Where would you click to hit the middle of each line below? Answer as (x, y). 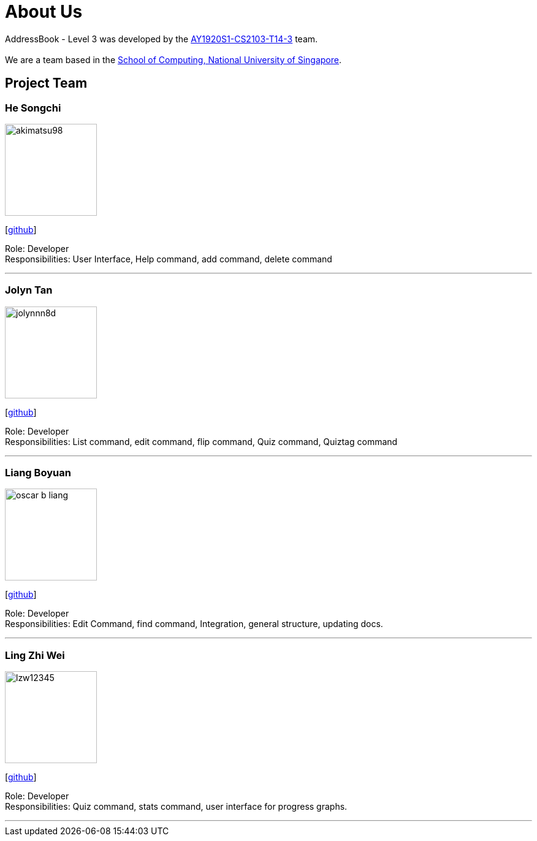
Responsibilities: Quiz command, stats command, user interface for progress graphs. (176, 807)
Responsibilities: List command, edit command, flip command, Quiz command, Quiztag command (201, 441)
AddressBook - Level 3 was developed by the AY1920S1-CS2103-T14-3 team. (162, 39)
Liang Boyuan (38, 473)
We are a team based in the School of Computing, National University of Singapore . (173, 59)
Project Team (46, 83)
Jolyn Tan (29, 290)
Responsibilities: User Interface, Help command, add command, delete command (169, 259)
